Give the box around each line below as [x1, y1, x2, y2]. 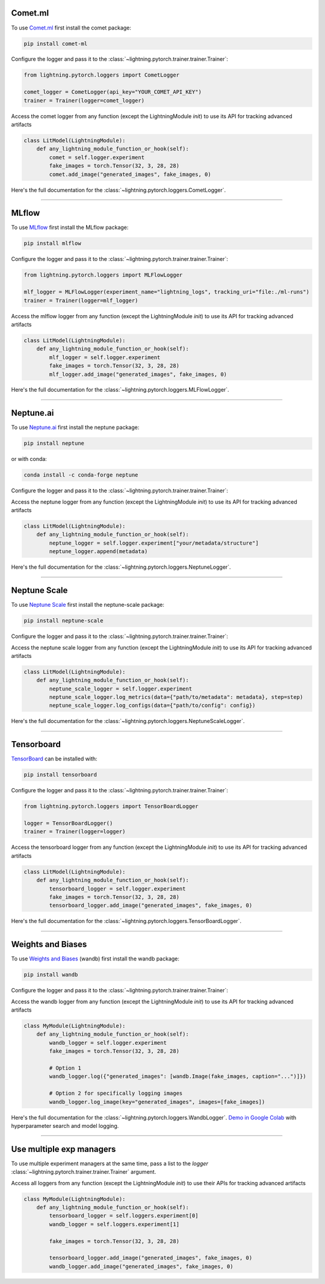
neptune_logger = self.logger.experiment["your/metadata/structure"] [49, 539, 259, 546]
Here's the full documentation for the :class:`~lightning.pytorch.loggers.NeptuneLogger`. [11, 563, 231, 571]
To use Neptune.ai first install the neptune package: [11, 424, 140, 431]
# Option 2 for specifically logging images [49, 1090, 183, 1097]
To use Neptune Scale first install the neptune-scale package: [11, 601, 165, 609]
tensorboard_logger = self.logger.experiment [49, 885, 186, 892]
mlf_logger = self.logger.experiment [49, 354, 161, 361]
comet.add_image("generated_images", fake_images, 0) [49, 171, 211, 178]
